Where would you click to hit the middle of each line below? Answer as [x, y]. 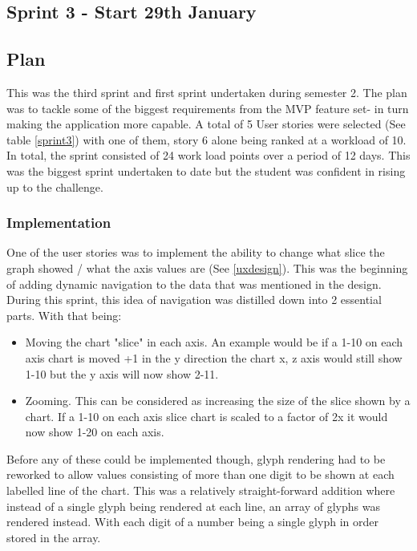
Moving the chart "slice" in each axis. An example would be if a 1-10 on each [214, 342]
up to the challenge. [55, 186]
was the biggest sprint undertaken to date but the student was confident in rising [206, 170]
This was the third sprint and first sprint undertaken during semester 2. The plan [207, 92]
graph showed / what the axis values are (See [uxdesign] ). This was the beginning [207, 267]
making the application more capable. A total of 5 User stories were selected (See [206, 124]
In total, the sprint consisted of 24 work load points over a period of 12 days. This [208, 155]
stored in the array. [54, 537]
